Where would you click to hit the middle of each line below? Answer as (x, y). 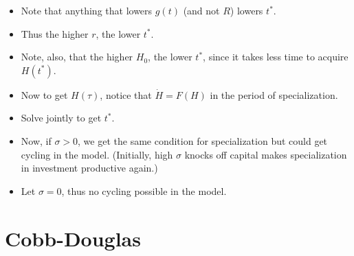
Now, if (36, 140)
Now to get (44, 94)
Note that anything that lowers (87, 10)
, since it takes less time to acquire (276, 57)
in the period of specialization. (274, 94)
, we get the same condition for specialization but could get (203, 140)
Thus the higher (55, 33)
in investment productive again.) (89, 168)
